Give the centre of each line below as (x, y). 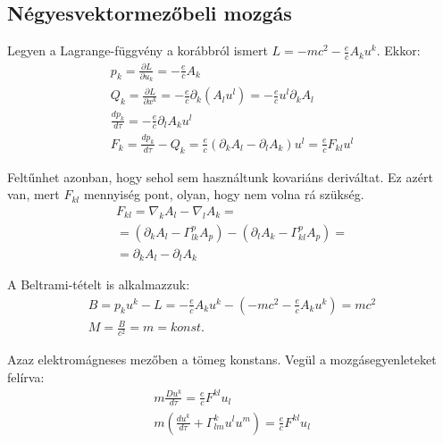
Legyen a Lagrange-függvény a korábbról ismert (138, 50)
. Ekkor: (398, 50)
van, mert (33, 194)
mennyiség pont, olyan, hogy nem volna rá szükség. (224, 194)
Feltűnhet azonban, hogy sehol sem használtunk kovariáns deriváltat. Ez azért (220, 176)
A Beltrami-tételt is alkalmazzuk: (99, 284)
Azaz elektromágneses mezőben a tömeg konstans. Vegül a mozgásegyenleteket (222, 359)
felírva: (26, 376)
